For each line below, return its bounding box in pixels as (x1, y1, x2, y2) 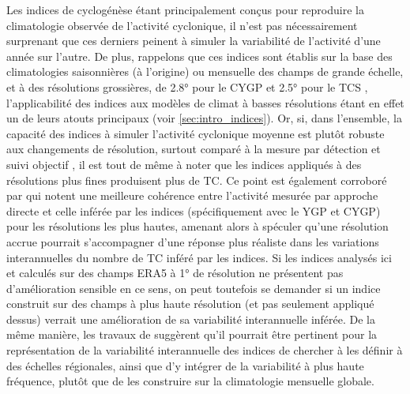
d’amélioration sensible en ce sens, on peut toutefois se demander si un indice (6, 280, 381, 296)
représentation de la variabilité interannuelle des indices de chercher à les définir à (6, 342, 403, 358)
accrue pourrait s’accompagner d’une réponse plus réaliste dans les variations (6, 233, 379, 250)
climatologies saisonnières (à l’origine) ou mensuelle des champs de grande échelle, (6, 63, 404, 80)
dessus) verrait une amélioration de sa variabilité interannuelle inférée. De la (6, 310, 376, 327)
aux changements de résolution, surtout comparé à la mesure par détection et (6, 141, 381, 157)
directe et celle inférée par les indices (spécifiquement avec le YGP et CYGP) (6, 202, 381, 219)
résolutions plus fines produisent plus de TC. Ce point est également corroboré (6, 171, 387, 188)
